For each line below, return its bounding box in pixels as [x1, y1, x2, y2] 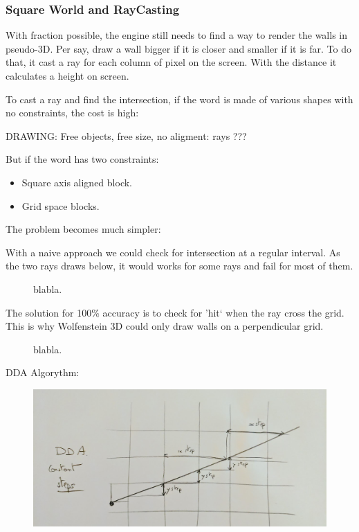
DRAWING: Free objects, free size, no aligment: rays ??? [6, 128, 247, 143]
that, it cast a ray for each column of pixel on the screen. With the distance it [6, 55, 337, 69]
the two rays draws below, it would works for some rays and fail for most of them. [6, 258, 353, 273]
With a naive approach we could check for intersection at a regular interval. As [6, 245, 340, 259]
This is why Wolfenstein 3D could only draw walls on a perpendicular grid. [6, 319, 324, 333]
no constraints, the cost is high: [6, 105, 139, 120]
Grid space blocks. [21, 198, 100, 213]
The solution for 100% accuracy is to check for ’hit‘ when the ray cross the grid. [6, 305, 344, 319]
